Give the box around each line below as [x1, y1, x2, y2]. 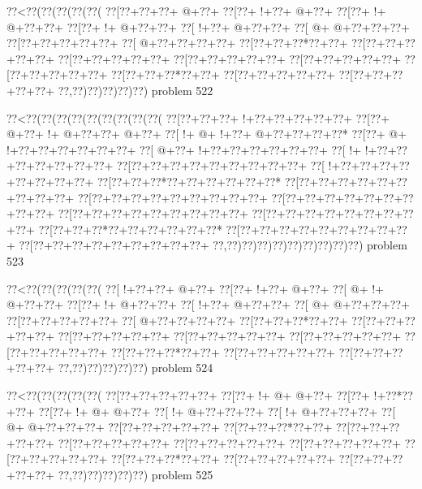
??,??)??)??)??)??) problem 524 [58, 359, 213, 376]
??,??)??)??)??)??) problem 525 [58, 466, 213, 483]
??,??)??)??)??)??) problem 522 [58, 81, 213, 98]
